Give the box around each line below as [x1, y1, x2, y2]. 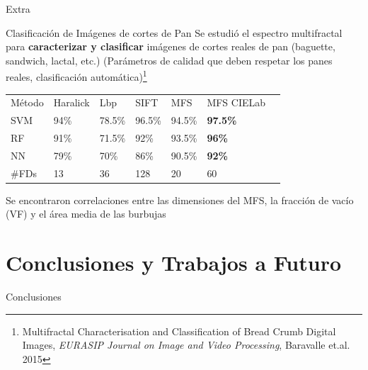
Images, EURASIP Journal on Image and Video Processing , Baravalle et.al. [22, 337, 350, 352]
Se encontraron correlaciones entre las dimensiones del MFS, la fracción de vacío [6, 192, 354, 207]
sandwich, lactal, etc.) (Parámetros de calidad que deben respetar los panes [6, 52, 333, 67]
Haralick [53, 95, 90, 110]
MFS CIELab [207, 95, 266, 110]
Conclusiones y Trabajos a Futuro [6, 248, 342, 277]
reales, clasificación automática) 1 [6, 67, 147, 84]
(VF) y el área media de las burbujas [6, 206, 166, 221]
